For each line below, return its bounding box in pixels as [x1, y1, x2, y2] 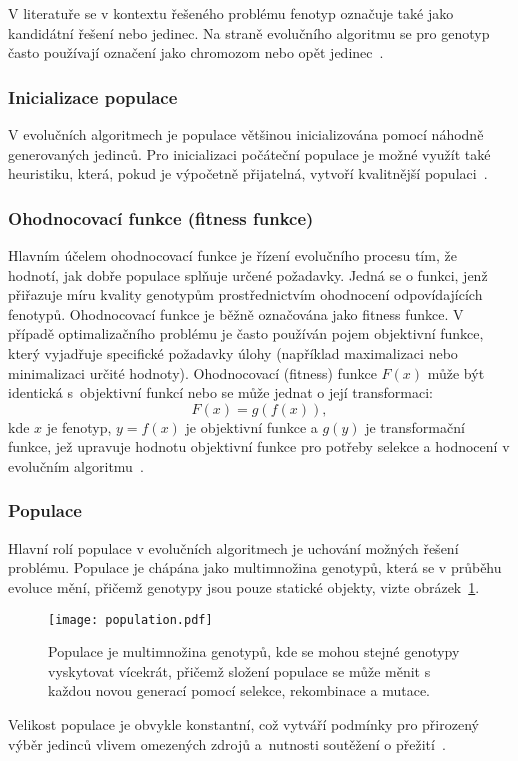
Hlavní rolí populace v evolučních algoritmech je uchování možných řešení [8, 537, 459, 558]
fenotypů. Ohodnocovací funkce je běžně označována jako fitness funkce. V [8, 303, 464, 324]
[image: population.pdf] [48, 612, 213, 627]
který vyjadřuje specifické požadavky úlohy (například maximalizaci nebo [8, 342, 458, 363]
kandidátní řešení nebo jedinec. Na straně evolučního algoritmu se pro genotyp [8, 22, 490, 43]
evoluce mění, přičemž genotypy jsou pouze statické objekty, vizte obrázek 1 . [8, 576, 480, 597]
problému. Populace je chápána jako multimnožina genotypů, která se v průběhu [8, 557, 502, 578]
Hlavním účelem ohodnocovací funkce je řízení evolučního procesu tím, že [8, 245, 457, 265]
